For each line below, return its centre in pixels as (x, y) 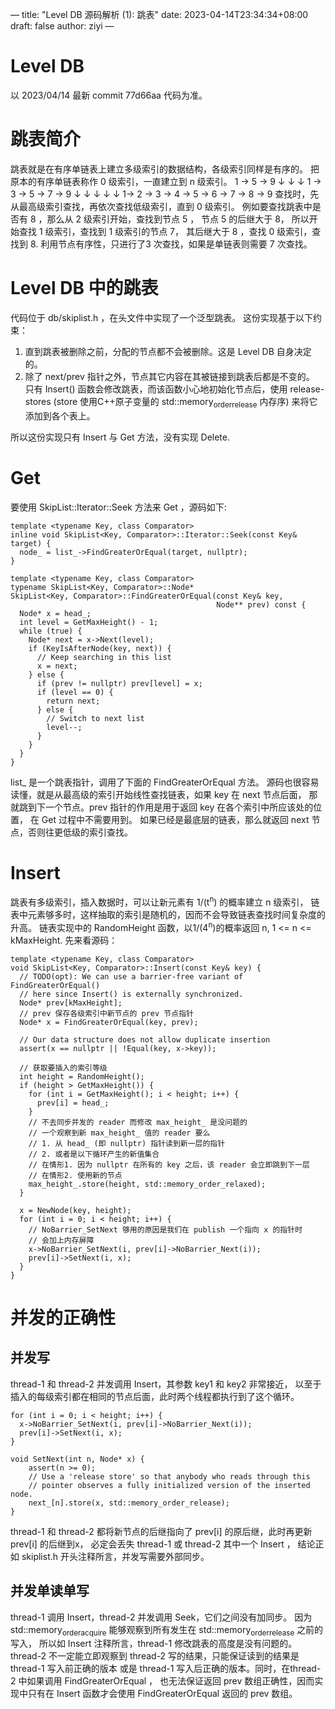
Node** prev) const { (261, 604)
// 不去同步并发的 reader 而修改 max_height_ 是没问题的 (138, 1122)
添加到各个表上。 (60, 415)
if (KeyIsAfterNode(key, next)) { (100, 648)
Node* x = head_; (55, 613)
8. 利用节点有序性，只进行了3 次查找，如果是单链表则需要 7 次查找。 (171, 244)
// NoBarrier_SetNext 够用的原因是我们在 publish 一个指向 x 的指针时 (165, 1229)
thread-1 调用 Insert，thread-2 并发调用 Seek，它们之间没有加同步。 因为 (161, 1617)
